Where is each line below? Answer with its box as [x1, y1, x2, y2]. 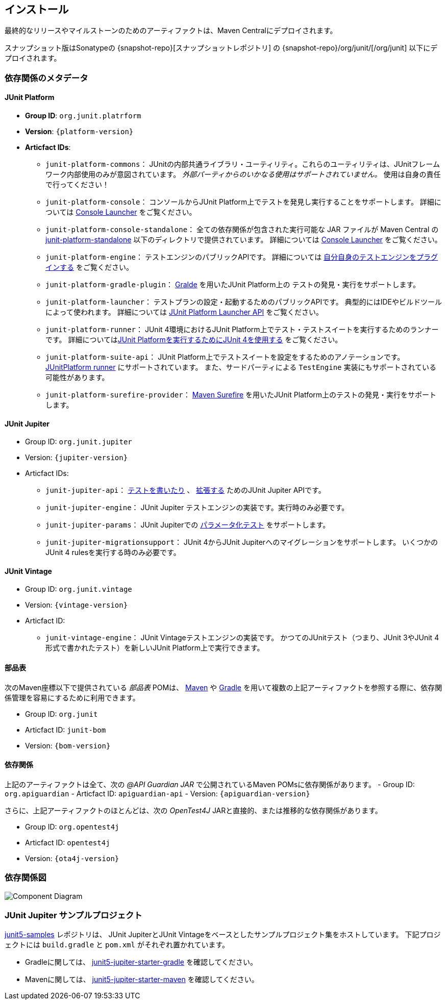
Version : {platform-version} [25, 127, 134, 136]
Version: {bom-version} [25, 741, 111, 750]
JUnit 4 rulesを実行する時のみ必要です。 [45, 548, 181, 557]
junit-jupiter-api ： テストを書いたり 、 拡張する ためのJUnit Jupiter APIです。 [45, 486, 326, 495]
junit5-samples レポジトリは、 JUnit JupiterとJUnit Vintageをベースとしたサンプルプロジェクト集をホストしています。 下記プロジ [5, 930, 441, 939]
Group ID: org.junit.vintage [25, 585, 132, 594]
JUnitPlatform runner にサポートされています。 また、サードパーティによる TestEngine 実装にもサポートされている [45, 363, 437, 372]
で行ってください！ [45, 180, 109, 189]
